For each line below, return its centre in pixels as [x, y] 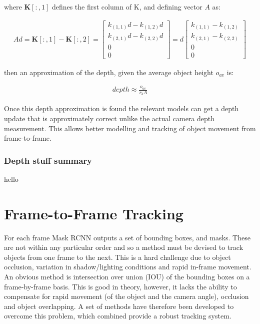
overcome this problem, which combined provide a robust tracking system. [118, 316]
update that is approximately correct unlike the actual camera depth [109, 118]
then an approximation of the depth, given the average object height [109, 72]
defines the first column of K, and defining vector [127, 7]
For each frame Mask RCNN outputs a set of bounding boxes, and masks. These [127, 237]
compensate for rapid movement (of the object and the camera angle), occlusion [126, 296]
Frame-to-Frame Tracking [94, 213]
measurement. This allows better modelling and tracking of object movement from [130, 128]
